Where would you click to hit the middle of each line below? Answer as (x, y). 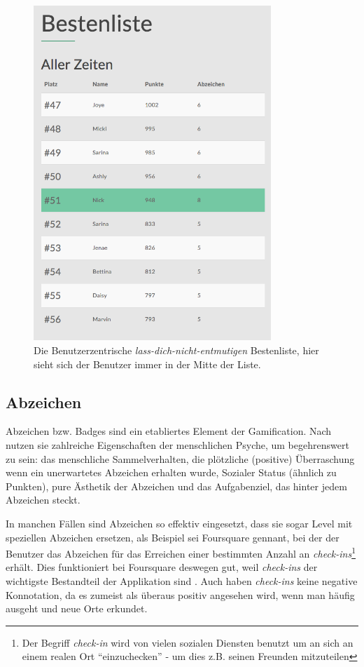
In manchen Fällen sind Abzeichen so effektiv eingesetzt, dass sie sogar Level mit (179, 523)
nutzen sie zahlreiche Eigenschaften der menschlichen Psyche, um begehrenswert (177, 444)
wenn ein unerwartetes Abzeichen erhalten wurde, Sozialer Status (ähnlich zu (171, 472)
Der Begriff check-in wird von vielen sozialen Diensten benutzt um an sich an (188, 642)
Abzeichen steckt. (43, 500)
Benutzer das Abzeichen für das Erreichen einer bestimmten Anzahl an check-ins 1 (181, 552)
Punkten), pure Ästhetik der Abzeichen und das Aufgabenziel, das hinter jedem (176, 486)
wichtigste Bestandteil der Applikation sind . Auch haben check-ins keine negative (182, 580)
